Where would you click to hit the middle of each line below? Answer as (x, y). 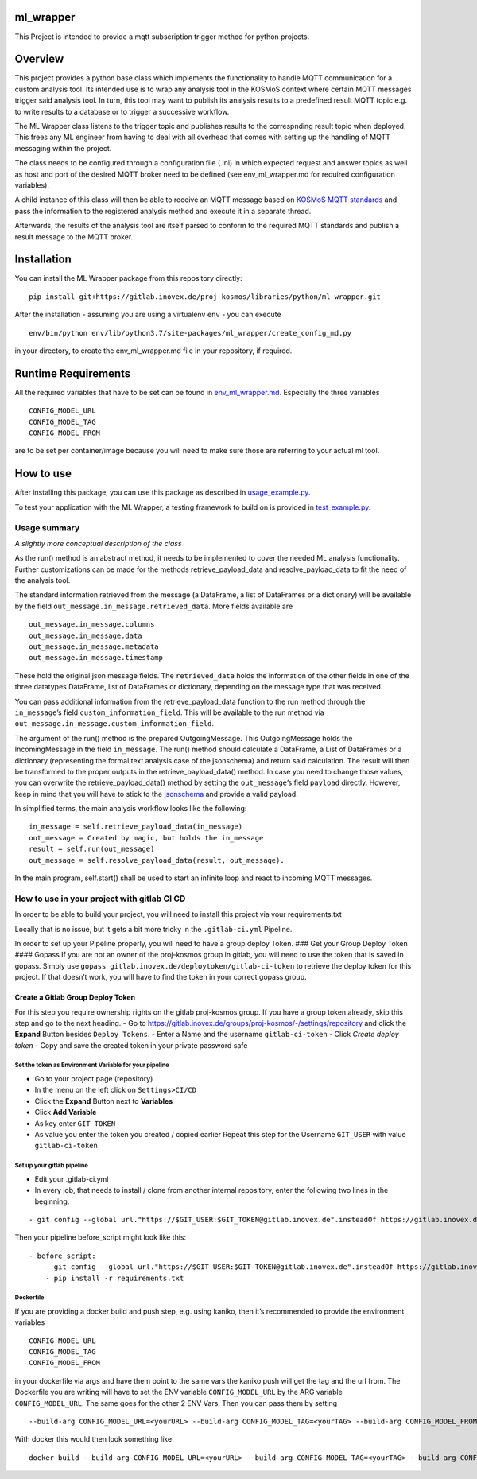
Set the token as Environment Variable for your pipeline (92, 1066)
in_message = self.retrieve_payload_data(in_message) (136, 827)
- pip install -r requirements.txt (114, 1278)
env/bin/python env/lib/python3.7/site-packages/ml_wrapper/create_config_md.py (190, 333)
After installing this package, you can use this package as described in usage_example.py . (163, 492)
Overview (39, 59)
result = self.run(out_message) (92, 849)
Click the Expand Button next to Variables (104, 1101)
